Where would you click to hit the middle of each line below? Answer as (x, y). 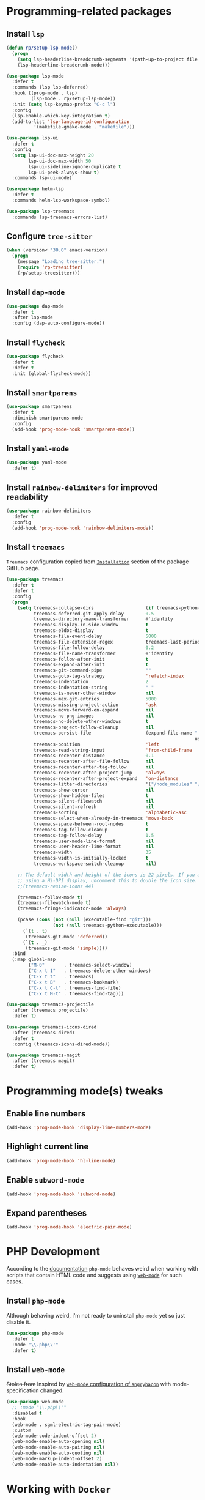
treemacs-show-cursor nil (94, 790)
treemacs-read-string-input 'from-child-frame (113, 750)
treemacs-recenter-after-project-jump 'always (99, 773)
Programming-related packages (89, 11)
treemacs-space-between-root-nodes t (91, 824)
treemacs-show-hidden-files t (91, 796)
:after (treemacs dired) (43, 1033)
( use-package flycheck (35, 356)
